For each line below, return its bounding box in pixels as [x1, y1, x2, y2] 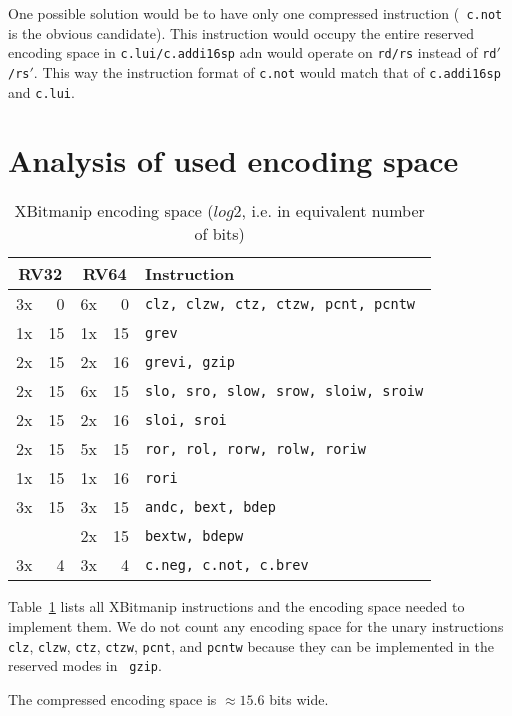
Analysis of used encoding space [8, 140, 459, 181]
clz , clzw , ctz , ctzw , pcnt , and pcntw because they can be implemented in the [8, 635, 495, 656]
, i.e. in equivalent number [241, 199, 425, 223]
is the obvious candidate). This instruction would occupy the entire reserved [8, 22, 475, 43]
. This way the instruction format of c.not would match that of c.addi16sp [33, 61, 501, 82]
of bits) [194, 222, 245, 246]
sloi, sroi [144, 411, 227, 428]
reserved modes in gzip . [8, 655, 162, 676]
